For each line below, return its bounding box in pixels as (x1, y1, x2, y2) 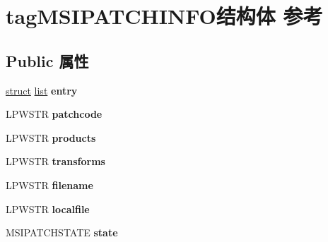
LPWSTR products (6, 130, 96, 145)
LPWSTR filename (6, 177, 93, 192)
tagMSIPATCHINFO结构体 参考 (6, 1, 323, 30)
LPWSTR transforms (6, 154, 105, 169)
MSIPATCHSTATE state (6, 225, 118, 240)
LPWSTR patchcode (6, 107, 102, 121)
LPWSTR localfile (6, 201, 90, 216)
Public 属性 (6, 49, 89, 71)
